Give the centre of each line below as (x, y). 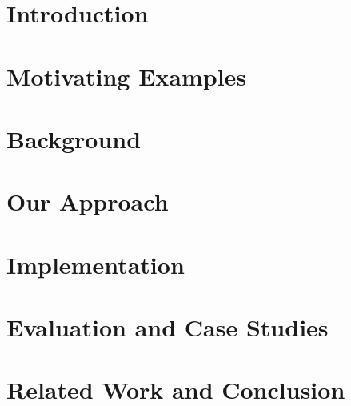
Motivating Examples (127, 76)
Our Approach (88, 201)
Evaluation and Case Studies (168, 327)
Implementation (96, 264)
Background (74, 138)
